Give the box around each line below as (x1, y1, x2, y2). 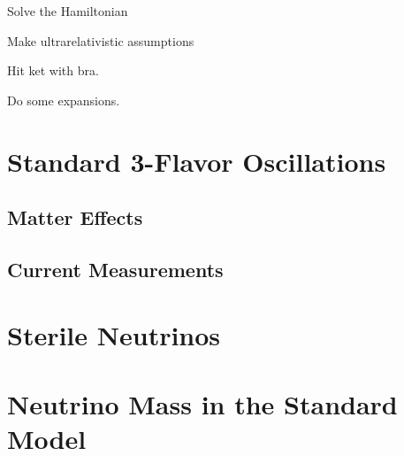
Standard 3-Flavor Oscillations (7, 143, 386, 179)
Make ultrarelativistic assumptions (7, 31, 194, 50)
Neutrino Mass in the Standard (7, 385, 398, 421)
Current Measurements (7, 255, 224, 282)
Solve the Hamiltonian (7, 2, 128, 19)
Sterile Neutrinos (7, 316, 221, 352)
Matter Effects (7, 204, 143, 231)
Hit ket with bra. (7, 61, 99, 80)
